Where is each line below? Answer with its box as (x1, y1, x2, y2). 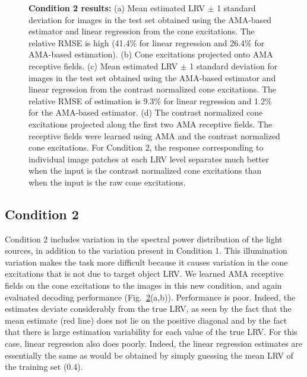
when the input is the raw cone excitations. (29, 175, 186, 188)
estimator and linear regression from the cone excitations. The (29, 25, 255, 37)
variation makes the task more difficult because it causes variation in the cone (5, 255, 288, 268)
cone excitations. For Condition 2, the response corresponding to (29, 141, 264, 154)
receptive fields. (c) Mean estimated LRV (29, 59, 178, 72)
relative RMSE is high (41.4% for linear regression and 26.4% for (29, 36, 265, 49)
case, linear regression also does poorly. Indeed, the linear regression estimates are (5, 337, 303, 350)
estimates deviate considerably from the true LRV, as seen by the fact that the (5, 302, 292, 315)
